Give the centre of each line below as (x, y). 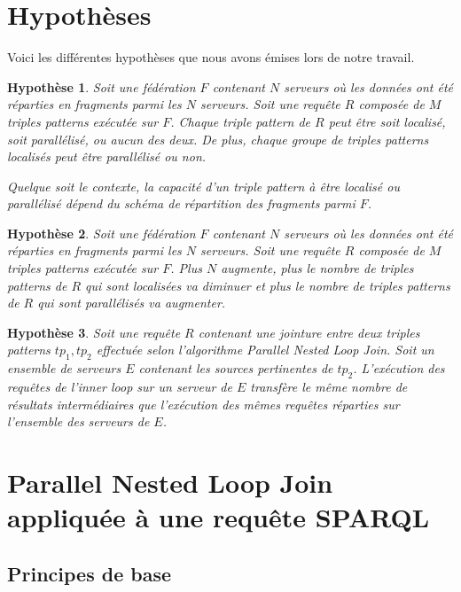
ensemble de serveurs (64, 368)
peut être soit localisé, (387, 121)
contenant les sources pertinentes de (236, 368)
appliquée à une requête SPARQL (219, 517)
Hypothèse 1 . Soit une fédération (102, 86)
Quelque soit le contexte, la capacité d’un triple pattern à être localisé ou (203, 186)
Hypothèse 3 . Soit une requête (94, 332)
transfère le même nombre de (329, 387)
